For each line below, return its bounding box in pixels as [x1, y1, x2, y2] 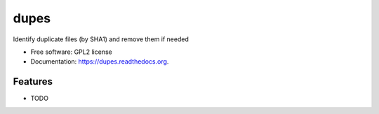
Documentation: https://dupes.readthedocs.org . [30, 57, 169, 66]
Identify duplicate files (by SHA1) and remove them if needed [13, 35, 189, 43]
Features [13, 76, 53, 87]
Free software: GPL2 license [30, 48, 112, 56]
